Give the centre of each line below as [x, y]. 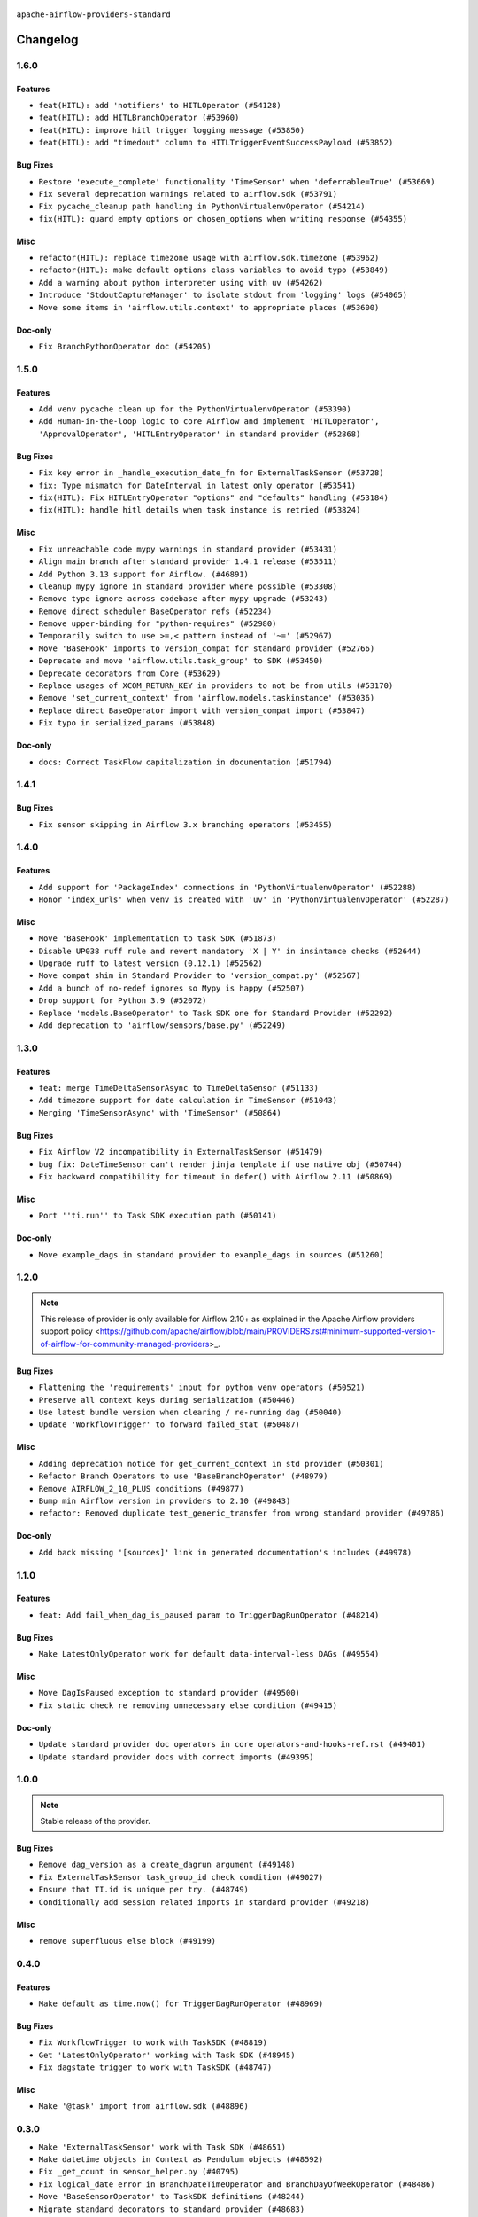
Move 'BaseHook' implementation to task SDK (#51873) [158, 939]
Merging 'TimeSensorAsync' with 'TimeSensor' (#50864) [160, 1112]
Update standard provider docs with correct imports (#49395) [176, 1757]
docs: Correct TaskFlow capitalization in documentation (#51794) [186, 762]
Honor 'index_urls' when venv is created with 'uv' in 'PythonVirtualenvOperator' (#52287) [244, 899]
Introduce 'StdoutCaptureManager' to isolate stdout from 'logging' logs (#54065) [223, 295]
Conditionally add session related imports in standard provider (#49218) [204, 1902]
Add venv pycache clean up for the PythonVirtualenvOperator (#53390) [195, 409]
